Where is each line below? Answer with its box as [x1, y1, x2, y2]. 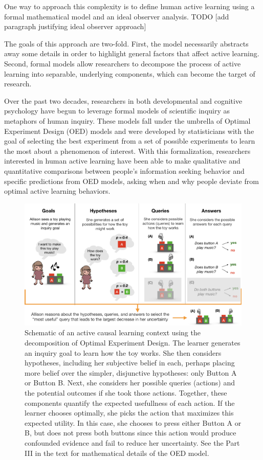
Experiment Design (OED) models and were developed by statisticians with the [4, 125, 254, 136]
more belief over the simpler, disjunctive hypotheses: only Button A [25, 367, 237, 378]
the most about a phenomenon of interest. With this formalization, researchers [4, 145, 251, 156]
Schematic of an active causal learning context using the [25, 327, 201, 338]
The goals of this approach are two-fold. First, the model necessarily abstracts [4, 38, 249, 49]
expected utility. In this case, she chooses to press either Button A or [25, 417, 242, 428]
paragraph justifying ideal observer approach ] [4, 21, 146, 32]
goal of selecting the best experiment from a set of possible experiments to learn [4, 135, 255, 146]
